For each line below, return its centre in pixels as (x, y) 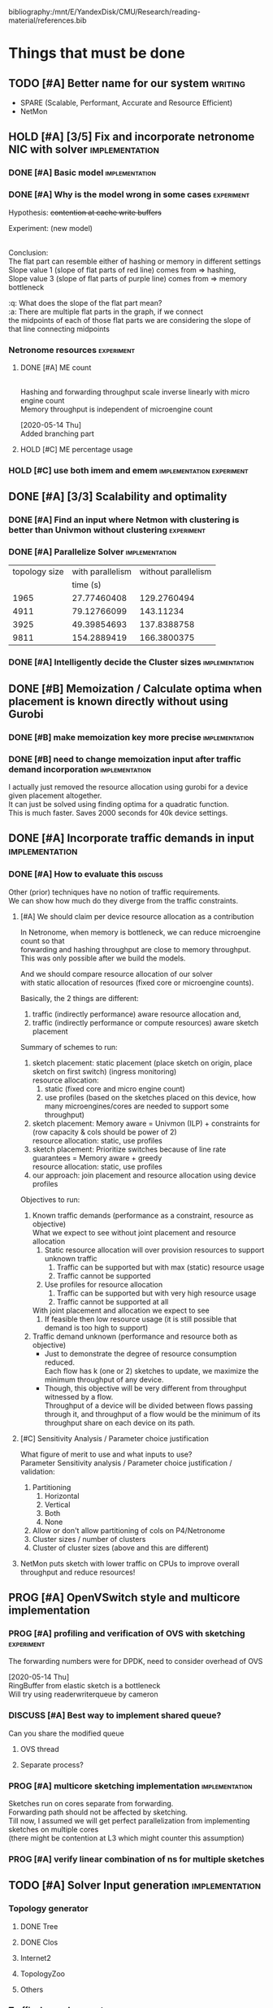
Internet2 (35, 1958)
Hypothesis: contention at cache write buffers (85, 212)
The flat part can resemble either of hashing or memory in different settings (135, 261)
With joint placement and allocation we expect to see (121, 1310)
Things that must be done (97, 53)
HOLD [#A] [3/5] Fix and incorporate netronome (132, 137)
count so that (42, 941)
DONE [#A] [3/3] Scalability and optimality (118, 497)
